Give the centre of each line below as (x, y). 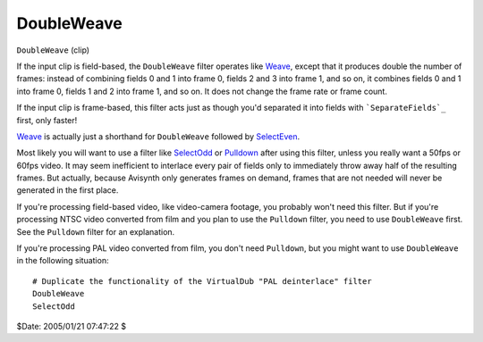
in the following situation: (63, 261)
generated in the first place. (68, 190)
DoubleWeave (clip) (53, 50)
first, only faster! (47, 120)
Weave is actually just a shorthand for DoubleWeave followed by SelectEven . (158, 136)
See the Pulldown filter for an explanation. (96, 231)
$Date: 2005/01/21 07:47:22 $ (72, 326)
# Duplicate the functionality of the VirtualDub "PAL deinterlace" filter (202, 281)
